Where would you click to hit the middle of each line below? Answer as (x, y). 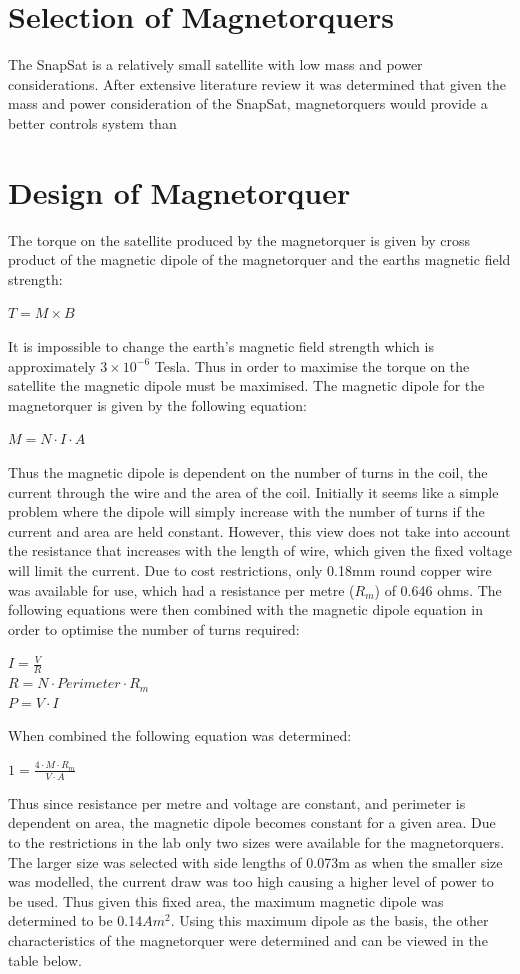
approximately (52, 365)
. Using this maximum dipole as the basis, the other (329, 920)
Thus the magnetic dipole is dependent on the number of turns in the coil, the (248, 471)
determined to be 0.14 (75, 920)
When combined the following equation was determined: (180, 735)
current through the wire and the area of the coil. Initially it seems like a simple (253, 491)
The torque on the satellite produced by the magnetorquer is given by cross (239, 239)
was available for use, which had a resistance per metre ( (181, 589)
